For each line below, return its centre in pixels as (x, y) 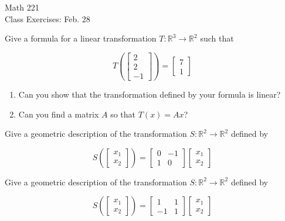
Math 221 (22, 7)
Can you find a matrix (59, 114)
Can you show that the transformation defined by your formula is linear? (150, 94)
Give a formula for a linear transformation (81, 38)
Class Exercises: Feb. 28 (48, 18)
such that (217, 38)
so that (123, 114)
